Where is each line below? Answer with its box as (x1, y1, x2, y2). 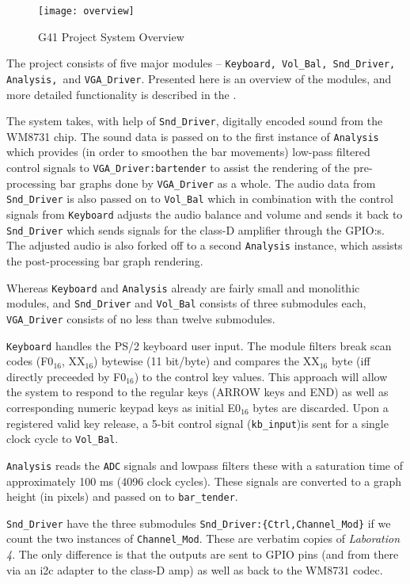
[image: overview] (38, 6, 135, 17)
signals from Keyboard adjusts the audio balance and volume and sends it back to (6, 206, 403, 223)
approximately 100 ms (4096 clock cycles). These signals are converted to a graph (6, 472, 402, 489)
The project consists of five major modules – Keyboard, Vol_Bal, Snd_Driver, (6, 55, 396, 71)
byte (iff (331, 353, 370, 369)
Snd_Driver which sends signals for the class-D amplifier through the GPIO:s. (6, 221, 385, 238)
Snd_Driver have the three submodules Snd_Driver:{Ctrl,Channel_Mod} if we (6, 514, 391, 531)
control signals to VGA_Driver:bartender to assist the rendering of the (6, 159, 350, 176)
